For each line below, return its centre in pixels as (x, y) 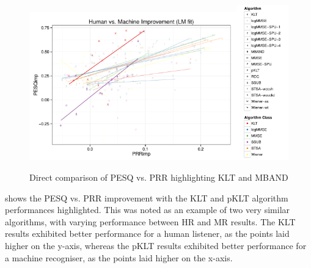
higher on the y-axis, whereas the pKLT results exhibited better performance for (156, 245)
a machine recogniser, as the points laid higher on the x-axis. (119, 257)
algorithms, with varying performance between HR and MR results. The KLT (150, 221)
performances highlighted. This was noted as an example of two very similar (148, 210)
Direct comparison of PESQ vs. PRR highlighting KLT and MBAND (159, 177)
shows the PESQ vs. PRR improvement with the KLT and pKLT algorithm (147, 197)
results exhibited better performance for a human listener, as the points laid (147, 234)
